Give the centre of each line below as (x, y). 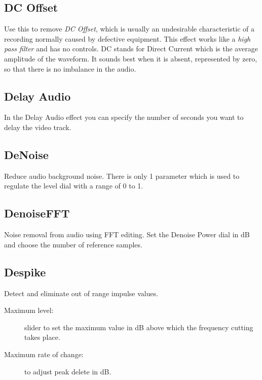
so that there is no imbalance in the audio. (70, 68)
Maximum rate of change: (44, 354)
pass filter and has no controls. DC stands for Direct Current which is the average (131, 49)
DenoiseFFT (37, 213)
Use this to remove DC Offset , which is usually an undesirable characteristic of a (129, 29)
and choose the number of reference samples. (73, 244)
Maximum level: (29, 310)
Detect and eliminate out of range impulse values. (81, 293)
